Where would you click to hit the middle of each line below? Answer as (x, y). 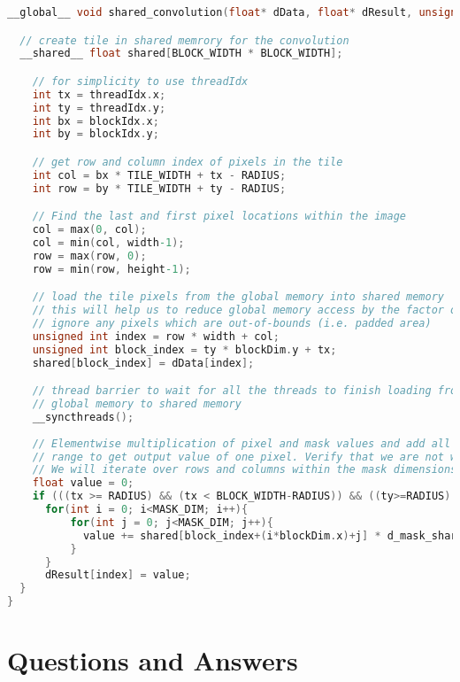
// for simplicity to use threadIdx (140, 81)
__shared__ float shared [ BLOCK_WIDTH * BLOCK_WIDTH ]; (181, 54)
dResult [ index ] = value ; (118, 575)
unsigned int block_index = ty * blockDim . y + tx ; (184, 349)
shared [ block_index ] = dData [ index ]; (143, 363)
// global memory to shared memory (137, 404)
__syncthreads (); (83, 417)
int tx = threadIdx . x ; (99, 94)
